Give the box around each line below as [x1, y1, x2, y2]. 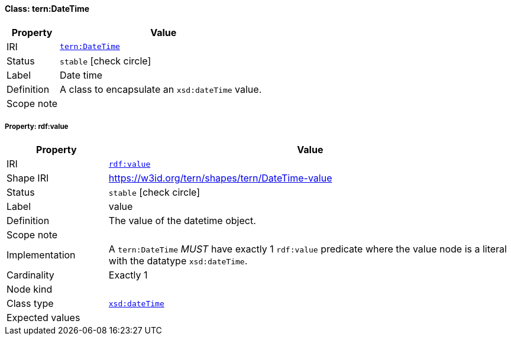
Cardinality [7, 269, 54, 281]
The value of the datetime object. [108, 215, 256, 227]
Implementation [7, 249, 76, 261]
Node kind [7, 283, 53, 296]
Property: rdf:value [5, 122, 69, 131]
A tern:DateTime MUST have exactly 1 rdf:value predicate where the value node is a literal [108, 243, 507, 255]
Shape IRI [7, 172, 49, 184]
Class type [7, 297, 54, 310]
